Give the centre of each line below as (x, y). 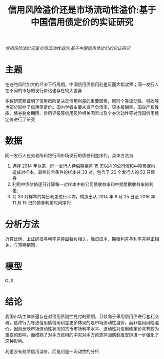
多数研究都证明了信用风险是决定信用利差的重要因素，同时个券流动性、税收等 (82, 101)
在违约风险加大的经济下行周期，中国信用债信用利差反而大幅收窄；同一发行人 (82, 84)
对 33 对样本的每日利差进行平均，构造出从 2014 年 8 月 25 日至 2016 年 (83, 197)
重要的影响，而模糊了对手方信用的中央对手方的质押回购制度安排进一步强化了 (82, 334)
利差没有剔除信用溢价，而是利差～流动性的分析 (52, 351)
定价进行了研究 (20, 119)
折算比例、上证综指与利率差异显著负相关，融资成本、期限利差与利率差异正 (80, 239)
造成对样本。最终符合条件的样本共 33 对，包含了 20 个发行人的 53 (79, 172)
